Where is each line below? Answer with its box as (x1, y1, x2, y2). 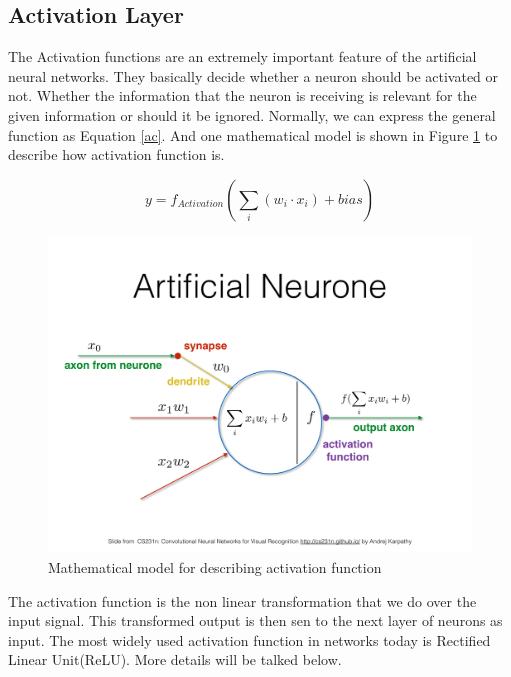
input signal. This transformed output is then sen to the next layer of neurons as (8, 610, 503, 631)
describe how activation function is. (8, 144, 225, 165)
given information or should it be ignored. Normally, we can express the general (8, 104, 496, 125)
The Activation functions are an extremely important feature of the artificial (8, 46, 477, 67)
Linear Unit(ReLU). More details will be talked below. (8, 649, 342, 670)
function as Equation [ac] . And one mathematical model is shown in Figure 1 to (8, 124, 498, 145)
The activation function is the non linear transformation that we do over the (8, 590, 477, 611)
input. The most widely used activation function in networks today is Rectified (8, 629, 491, 650)
